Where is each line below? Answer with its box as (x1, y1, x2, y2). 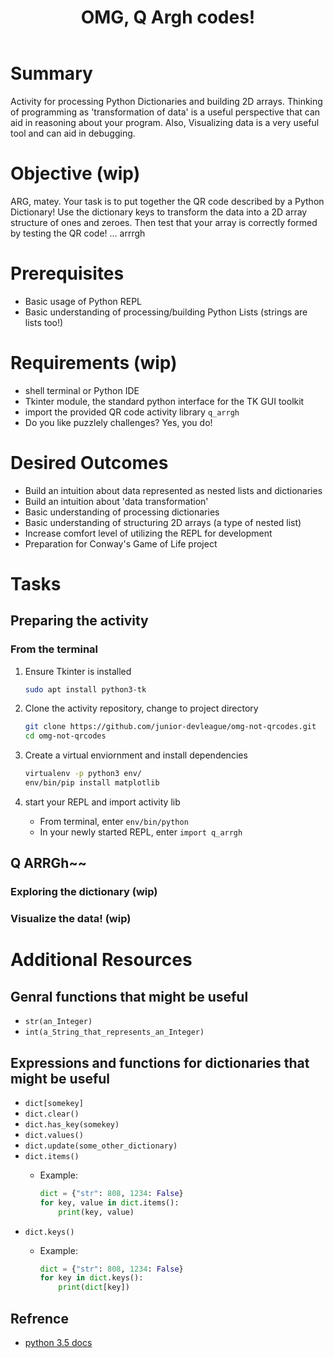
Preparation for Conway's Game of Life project (24, 537, 218, 550)
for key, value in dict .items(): (39, 1197, 180, 1208)
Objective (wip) (10, 162, 141, 185)
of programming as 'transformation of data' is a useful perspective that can (10, 106, 321, 118)
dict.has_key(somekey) (24, 1119, 120, 1130)
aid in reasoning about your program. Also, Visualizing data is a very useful (10, 116, 320, 128)
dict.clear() (24, 1109, 80, 1119)
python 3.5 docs (24, 1337, 93, 1349)
